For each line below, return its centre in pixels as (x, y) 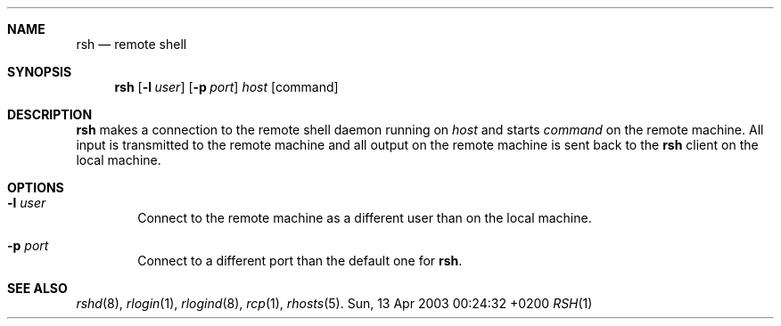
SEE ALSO (37, 288)
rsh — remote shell (132, 44)
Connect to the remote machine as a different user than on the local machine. (365, 218)
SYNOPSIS (40, 72)
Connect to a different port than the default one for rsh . (300, 261)
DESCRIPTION (50, 114)
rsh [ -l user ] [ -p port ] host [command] (226, 87)
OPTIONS (36, 187)
